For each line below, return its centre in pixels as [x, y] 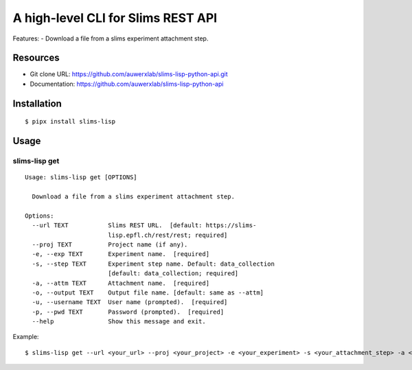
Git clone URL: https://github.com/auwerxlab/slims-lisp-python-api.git [129, 74]
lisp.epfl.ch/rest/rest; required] [168, 235]
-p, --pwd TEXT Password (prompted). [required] [128, 312]
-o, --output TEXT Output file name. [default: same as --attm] [148, 292]
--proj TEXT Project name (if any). [110, 244]
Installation [37, 103]
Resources [36, 58]
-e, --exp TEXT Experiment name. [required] [121, 254]
